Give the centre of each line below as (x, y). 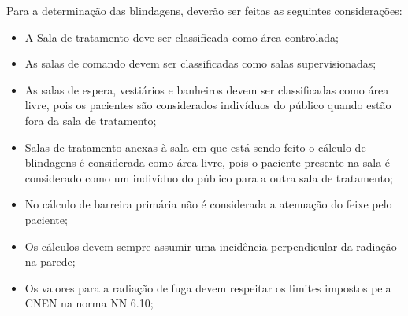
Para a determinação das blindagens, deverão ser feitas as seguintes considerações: (204, 10)
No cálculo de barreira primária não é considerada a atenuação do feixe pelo (208, 204)
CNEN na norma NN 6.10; (89, 303)
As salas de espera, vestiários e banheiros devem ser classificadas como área (207, 89)
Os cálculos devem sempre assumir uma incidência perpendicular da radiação (211, 246)
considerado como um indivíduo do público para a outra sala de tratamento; (209, 177)
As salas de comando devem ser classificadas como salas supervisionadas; (200, 63)
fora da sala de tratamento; (91, 120)
